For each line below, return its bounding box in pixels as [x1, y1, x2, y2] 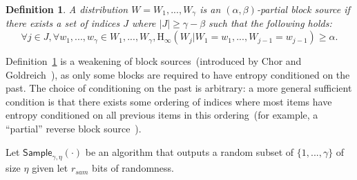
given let [32, 161, 68, 175]
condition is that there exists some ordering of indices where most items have [6, 94, 332, 108]
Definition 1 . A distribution [6, 2, 128, 16]
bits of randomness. [92, 161, 174, 175]
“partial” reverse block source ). [6, 121, 142, 136]
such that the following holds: [209, 16, 332, 30]
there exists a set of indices [6, 16, 120, 30]
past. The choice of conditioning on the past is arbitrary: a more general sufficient [6, 81, 352, 95]
